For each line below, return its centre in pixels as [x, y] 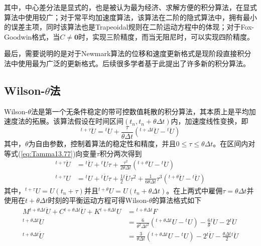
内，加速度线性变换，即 [210, 121]
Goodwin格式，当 [32, 36]
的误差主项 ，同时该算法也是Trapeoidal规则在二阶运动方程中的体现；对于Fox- [129, 27]
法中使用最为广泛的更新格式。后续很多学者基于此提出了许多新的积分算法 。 [127, 63]
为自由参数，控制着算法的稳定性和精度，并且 [102, 144]
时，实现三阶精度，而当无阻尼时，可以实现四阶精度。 [166, 36]
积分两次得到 [121, 153]
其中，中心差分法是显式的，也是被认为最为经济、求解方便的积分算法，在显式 [130, 7]
